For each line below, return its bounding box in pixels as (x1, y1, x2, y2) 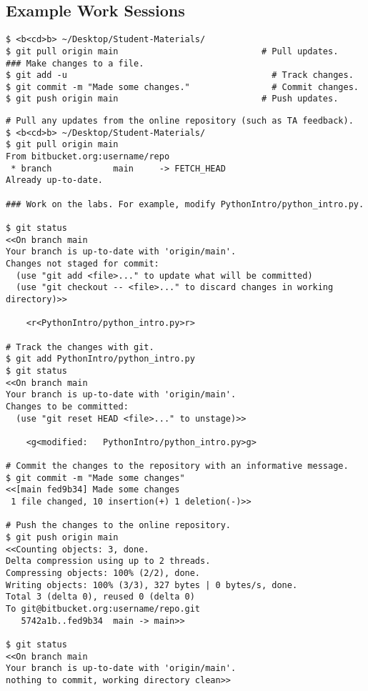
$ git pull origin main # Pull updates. (6, 46, 339, 56)
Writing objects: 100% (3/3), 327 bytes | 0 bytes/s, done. (6, 580, 298, 590)
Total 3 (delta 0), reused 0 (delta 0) (6, 592, 195, 602)
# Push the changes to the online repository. (6, 520, 231, 531)
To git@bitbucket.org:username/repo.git (6, 604, 201, 615)
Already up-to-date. (6, 175, 104, 186)
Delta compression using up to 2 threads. (6, 556, 211, 567)
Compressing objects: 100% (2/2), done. (6, 568, 201, 579)
